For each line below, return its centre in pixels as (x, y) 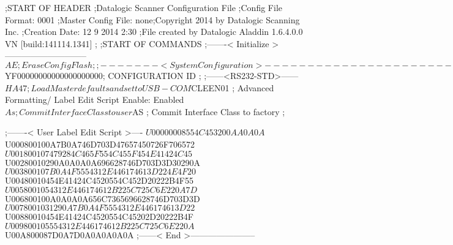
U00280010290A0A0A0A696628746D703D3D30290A (103, 162)
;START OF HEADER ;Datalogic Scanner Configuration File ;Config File (144, 7)
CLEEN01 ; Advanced (233, 87)
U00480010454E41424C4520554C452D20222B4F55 (99, 180)
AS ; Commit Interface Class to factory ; (209, 111)
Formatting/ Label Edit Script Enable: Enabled (95, 100)
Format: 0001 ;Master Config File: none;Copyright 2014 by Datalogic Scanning (152, 19)
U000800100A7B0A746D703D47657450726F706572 (100, 144)
